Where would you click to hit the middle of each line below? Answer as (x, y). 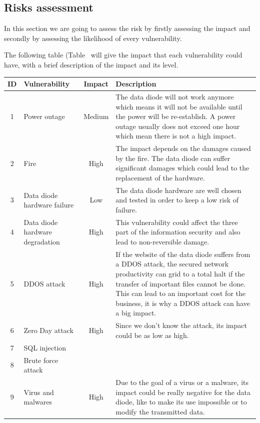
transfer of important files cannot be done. (181, 283)
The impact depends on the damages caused (183, 148)
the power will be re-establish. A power (176, 116)
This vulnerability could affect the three (177, 222)
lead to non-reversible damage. (162, 241)
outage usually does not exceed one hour (178, 126)
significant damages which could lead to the (182, 168)
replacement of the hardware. (160, 177)
